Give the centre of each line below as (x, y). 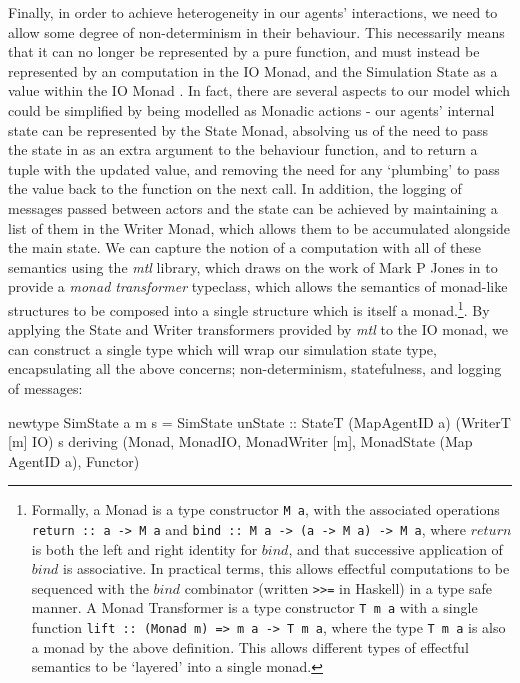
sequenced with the (90, 587)
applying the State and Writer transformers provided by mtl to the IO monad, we (258, 329)
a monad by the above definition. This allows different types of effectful (250, 646)
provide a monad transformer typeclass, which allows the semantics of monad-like (258, 286)
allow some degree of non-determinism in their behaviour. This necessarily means (256, 31)
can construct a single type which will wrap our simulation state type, (222, 348)
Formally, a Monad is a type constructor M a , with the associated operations (265, 509)
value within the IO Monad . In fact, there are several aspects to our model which (259, 90)
